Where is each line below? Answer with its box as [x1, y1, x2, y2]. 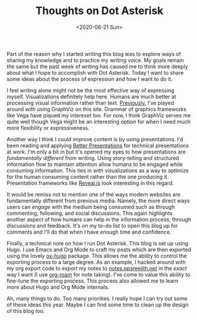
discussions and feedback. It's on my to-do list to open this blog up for [6, 222, 178, 229]
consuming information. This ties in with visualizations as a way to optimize [6, 166, 189, 174]
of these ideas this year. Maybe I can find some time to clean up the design [6, 301, 189, 308]
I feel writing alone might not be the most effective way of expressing [6, 86, 175, 94]
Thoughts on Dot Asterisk [35, 4, 163, 18]
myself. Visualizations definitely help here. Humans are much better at [6, 93, 176, 100]
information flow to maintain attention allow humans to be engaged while [6, 161, 183, 168]
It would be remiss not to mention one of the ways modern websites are [6, 191, 181, 198]
